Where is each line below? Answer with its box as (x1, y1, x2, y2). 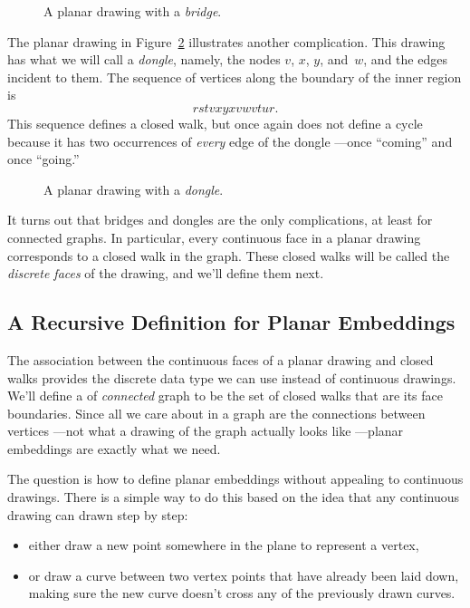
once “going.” (7, 150, 80, 169)
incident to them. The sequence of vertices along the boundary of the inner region (7, 67, 462, 86)
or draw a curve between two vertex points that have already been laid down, (28, 565, 459, 584)
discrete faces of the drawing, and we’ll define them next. (7, 264, 324, 283)
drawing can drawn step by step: (7, 505, 188, 524)
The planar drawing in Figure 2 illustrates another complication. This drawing (7, 32, 446, 51)
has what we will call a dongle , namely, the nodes (7, 50, 281, 69)
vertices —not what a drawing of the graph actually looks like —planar (7, 421, 404, 440)
